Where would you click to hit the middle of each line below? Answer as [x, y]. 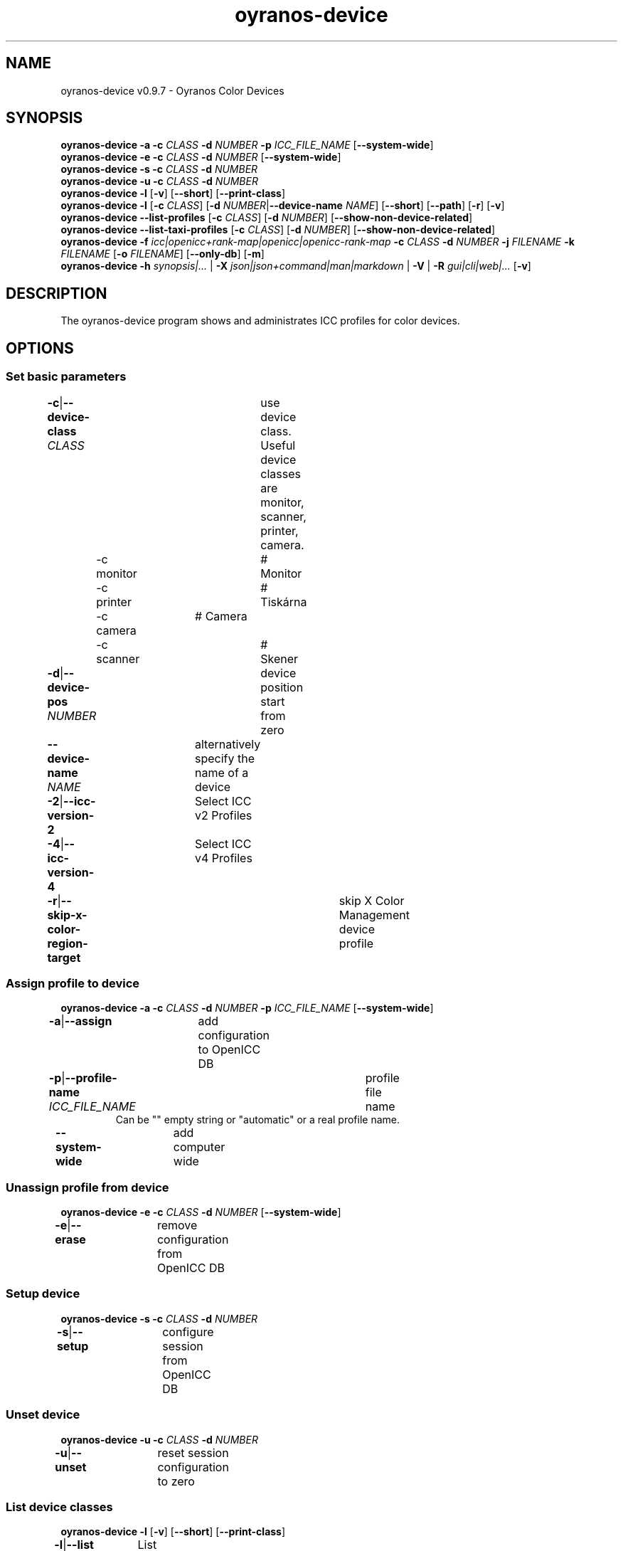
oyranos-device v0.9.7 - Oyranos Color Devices [172, 90]
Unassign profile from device [87, 1187]
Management [374, 915]
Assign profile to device [73, 983]
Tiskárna [284, 602]
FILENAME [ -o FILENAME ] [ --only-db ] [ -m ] [163, 254]
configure [188, 1332]
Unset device [43, 1415]
